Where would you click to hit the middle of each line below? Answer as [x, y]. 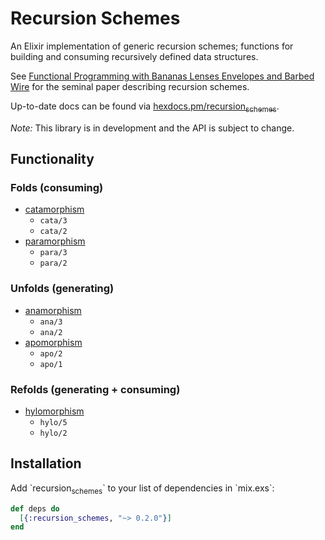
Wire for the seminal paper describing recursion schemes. [130, 86]
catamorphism [54, 209]
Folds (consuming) [57, 188]
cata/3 [53, 221]
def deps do [35, 508]
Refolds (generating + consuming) [95, 389]
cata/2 [53, 232]
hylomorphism [54, 411]
